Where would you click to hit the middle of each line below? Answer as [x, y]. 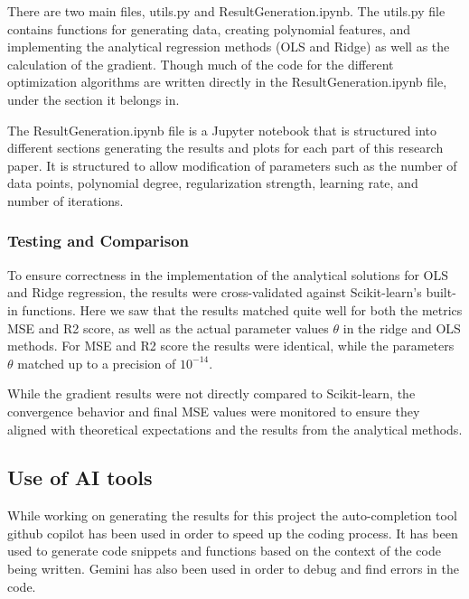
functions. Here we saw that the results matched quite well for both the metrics [242, 309]
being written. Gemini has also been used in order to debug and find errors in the [234, 569]
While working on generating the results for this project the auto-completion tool [232, 515]
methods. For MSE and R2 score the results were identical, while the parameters [231, 346]
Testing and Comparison [98, 241]
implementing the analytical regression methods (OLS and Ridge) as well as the [229, 47]
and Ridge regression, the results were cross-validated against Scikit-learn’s [215, 292]
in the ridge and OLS [402, 328]
